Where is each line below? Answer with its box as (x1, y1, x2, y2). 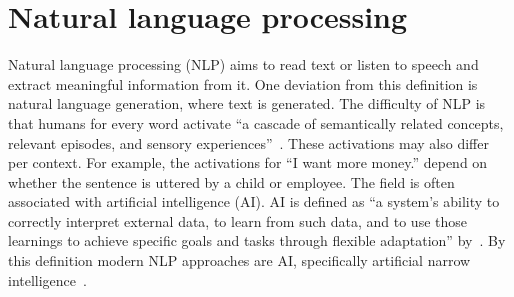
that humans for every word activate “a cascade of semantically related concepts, (8, 112, 504, 133)
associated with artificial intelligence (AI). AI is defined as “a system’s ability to (8, 191, 500, 212)
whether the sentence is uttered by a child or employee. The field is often (8, 171, 455, 192)
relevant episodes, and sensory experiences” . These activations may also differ (8, 132, 489, 153)
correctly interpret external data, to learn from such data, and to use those (8, 210, 468, 231)
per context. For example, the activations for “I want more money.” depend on (8, 152, 488, 173)
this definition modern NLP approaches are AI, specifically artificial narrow (8, 250, 471, 271)
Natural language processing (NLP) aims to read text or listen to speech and (8, 54, 479, 75)
